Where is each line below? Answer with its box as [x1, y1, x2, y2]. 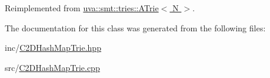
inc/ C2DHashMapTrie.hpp [5, 41, 101, 54]
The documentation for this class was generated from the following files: [5, 21, 266, 34]
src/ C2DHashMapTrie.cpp [5, 61, 100, 73]
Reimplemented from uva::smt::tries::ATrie [5, 2, 159, 14]
